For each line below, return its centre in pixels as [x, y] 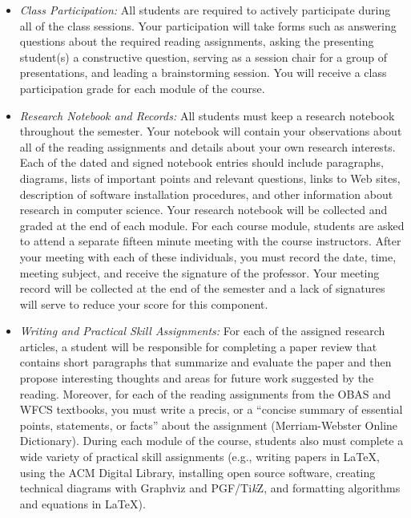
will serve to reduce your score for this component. [144, 304]
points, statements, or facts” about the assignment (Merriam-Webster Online [209, 425]
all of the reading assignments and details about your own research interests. [208, 146]
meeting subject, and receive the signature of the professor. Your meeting [199, 272]
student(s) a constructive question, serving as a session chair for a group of [203, 57]
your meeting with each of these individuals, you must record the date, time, [208, 256]
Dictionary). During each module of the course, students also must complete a [212, 441]
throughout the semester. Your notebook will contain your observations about [211, 131]
